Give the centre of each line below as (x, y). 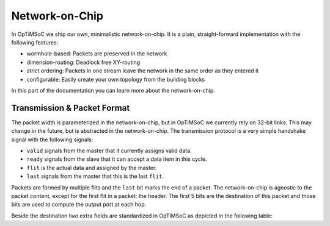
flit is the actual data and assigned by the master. (92, 168)
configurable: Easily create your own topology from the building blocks (116, 79)
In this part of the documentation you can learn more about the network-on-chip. (113, 90)
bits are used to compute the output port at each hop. (79, 205)
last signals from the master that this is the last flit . (95, 176)
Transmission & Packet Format (71, 108)
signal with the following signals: (52, 139)
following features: (35, 42)
